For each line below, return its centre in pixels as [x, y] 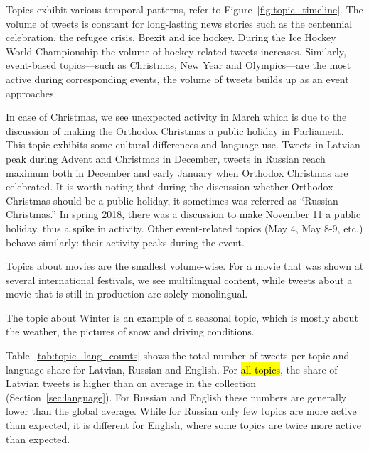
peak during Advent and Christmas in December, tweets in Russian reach [166, 158]
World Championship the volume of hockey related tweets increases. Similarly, [176, 51]
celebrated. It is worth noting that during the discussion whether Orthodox [170, 186]
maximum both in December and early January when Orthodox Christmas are [177, 172]
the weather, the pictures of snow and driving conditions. [130, 331]
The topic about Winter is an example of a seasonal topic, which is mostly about [182, 317]
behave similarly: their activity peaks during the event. [125, 242]
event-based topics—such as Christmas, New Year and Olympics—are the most [178, 65]
